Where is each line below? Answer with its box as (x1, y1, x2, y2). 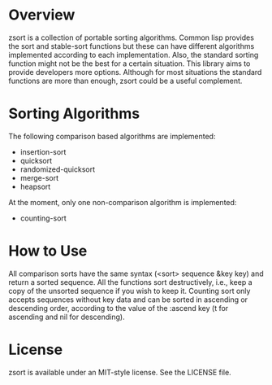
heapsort (19, 182, 51, 191)
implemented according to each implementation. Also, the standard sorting (8, 50, 259, 59)
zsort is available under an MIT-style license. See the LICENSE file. (8, 367, 231, 377)
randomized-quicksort (19, 164, 96, 174)
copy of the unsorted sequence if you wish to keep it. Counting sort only (8, 286, 251, 295)
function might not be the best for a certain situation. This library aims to (8, 59, 251, 68)
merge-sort (19, 173, 59, 182)
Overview (8, 6, 76, 24)
